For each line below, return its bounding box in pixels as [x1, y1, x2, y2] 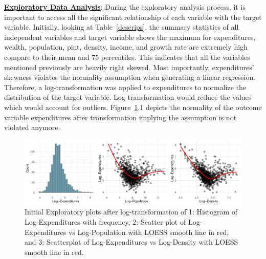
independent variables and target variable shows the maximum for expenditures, [4, 31, 256, 42]
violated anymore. [4, 122, 60, 133]
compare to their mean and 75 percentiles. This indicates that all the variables [4, 51, 250, 62]
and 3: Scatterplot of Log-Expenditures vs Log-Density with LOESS [25, 236, 238, 247]
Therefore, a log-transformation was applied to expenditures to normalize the [4, 81, 246, 92]
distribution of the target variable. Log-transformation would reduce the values [4, 92, 252, 102]
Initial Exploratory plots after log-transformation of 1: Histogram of [25, 206, 238, 217]
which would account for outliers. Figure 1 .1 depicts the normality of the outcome [4, 101, 262, 112]
